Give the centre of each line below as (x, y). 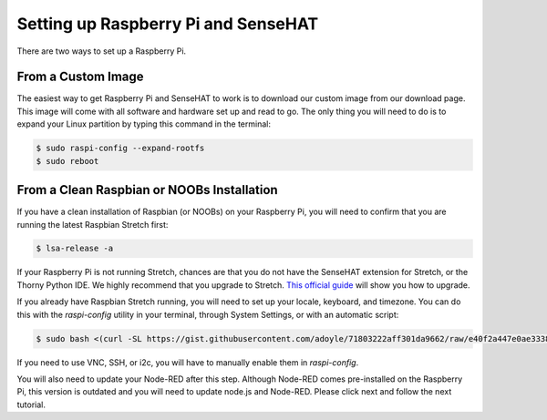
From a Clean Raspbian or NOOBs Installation (147, 190)
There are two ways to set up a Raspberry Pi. (102, 51)
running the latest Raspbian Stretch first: (93, 224)
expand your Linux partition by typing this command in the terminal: (144, 124)
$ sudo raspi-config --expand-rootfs (120, 149)
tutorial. (31, 405)
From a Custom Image (81, 77)
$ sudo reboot (67, 161)
